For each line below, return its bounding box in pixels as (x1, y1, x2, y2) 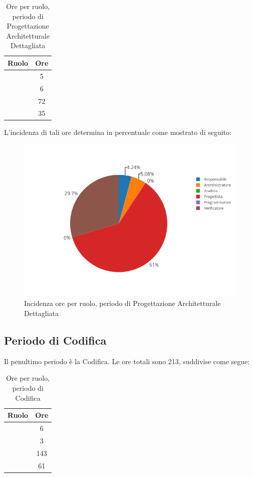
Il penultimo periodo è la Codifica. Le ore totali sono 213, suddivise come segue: (4, 356, 250, 366)
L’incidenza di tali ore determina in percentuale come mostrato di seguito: (4, 127, 231, 137)
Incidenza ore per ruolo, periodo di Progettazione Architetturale (24, 298, 221, 308)
